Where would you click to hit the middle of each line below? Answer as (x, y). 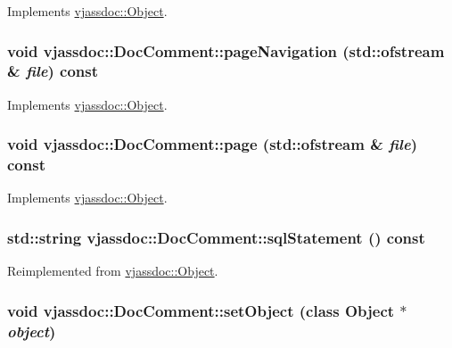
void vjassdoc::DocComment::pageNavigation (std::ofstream (226, 50)
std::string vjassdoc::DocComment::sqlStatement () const (216, 237)
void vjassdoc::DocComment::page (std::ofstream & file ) (212, 144)
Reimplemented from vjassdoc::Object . (113, 271)
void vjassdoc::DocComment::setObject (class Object (201, 310)
